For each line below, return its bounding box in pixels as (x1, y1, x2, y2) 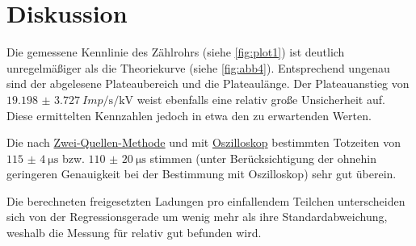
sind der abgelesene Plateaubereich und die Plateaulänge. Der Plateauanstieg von (6, 75, 410, 92)
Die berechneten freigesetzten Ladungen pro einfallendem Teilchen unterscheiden (6, 192, 405, 209)
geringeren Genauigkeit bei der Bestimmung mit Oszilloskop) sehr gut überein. (6, 165, 397, 182)
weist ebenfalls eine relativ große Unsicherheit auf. (137, 90, 385, 107)
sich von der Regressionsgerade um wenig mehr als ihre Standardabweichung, (6, 208, 388, 225)
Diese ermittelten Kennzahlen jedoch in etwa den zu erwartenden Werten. (6, 106, 372, 123)
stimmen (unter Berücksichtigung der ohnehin (149, 149, 376, 166)
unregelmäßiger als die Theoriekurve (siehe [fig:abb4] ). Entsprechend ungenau (6, 59, 390, 76)
